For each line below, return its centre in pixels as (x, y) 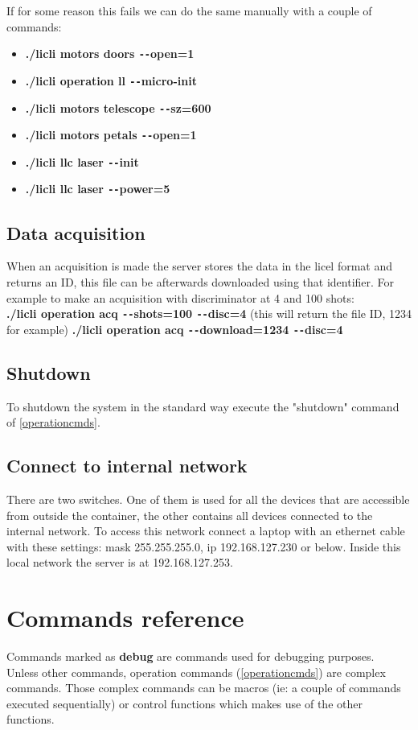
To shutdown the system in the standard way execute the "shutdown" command (203, 406)
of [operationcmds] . (53, 422)
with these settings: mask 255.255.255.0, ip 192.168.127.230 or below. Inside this (204, 546)
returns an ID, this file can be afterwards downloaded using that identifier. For (201, 281)
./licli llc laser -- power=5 (98, 189)
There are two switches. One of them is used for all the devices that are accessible (208, 499)
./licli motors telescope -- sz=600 (118, 107)
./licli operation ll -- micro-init (111, 80)
